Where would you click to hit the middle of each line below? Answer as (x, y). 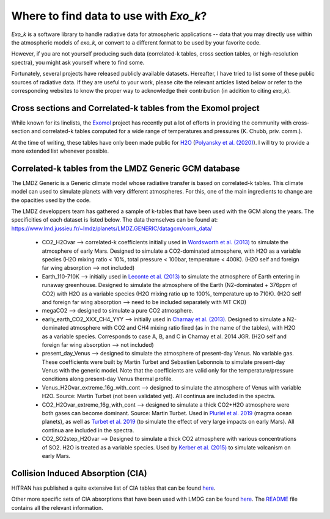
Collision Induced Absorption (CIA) (79, 473)
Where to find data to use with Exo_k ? (109, 16)
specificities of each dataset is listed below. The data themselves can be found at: (115, 220)
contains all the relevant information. (57, 507)
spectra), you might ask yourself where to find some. (78, 62)
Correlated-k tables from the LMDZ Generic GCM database (126, 168)
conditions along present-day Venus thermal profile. (108, 379)
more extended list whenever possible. (60, 151)
